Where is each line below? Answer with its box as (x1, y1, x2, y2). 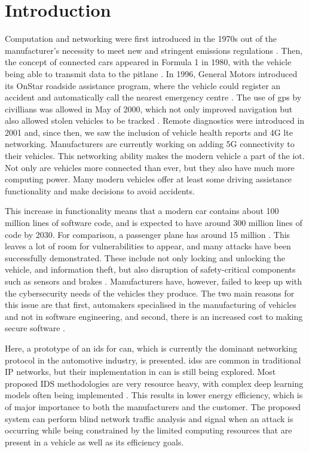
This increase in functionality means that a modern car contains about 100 (5, 204, 279, 217)
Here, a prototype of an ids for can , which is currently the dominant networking (5, 341, 298, 354)
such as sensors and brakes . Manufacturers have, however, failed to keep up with (5, 275, 302, 287)
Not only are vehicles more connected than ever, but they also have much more (5, 161, 295, 173)
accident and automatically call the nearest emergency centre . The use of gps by (5, 91, 302, 103)
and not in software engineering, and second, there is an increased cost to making (5, 310, 303, 322)
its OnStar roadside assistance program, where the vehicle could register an (5, 79, 281, 91)
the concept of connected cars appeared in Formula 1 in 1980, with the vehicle (5, 56, 292, 68)
